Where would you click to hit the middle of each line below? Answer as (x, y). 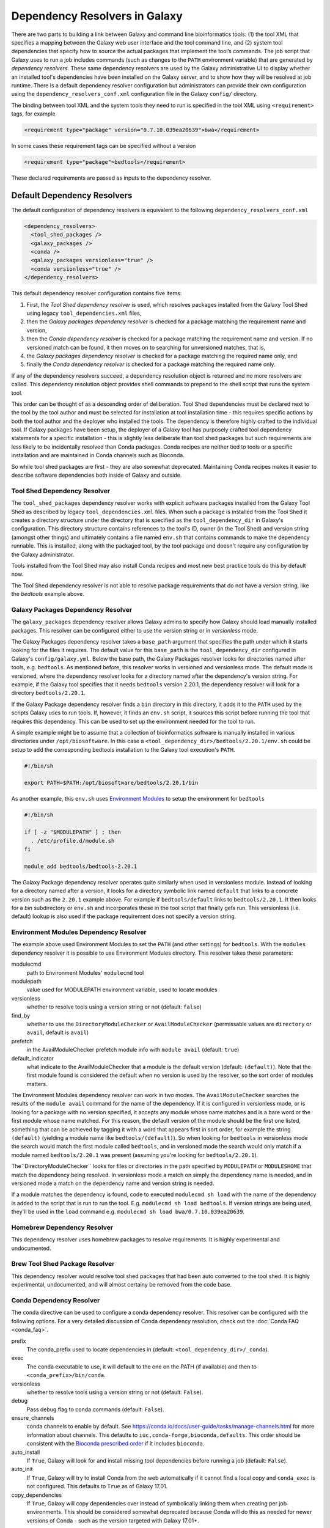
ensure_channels (33, 1418)
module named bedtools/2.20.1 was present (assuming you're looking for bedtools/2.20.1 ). (135, 1155)
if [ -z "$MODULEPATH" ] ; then (73, 832)
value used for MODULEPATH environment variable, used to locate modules (122, 990)
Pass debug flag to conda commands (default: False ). (95, 1409)
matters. (37, 1084)
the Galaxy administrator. (43, 554)
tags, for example (33, 114)
